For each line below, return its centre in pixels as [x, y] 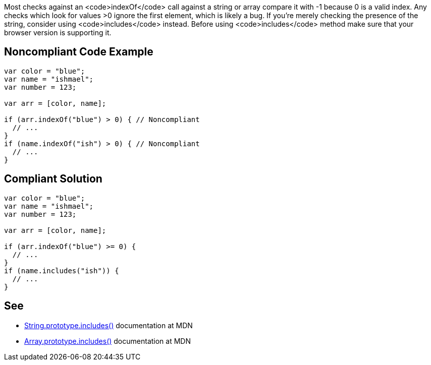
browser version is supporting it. [58, 33]
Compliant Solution [53, 179]
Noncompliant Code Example [79, 52]
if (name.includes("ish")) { [62, 270]
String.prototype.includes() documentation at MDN [109, 325]
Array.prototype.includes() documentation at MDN [107, 341]
